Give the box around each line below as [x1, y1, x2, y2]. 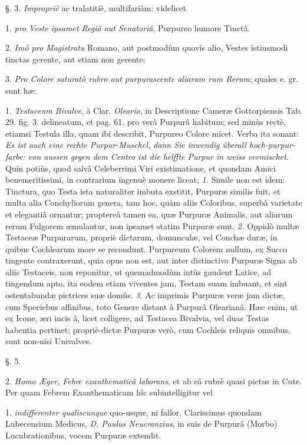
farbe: [5, 150, 25, 162]
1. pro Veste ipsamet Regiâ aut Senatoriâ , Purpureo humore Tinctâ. [5, 21, 250, 34]
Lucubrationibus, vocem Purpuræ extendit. [5, 429, 161, 441]
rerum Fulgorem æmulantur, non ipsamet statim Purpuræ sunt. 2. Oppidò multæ [5, 219, 299, 232]
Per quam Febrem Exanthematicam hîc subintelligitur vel [5, 386, 213, 398]
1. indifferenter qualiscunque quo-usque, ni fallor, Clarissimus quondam [5, 406, 262, 418]
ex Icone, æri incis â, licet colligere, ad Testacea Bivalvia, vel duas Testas [5, 312, 269, 324]
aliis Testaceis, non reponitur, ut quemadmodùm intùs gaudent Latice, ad [5, 265, 271, 278]
